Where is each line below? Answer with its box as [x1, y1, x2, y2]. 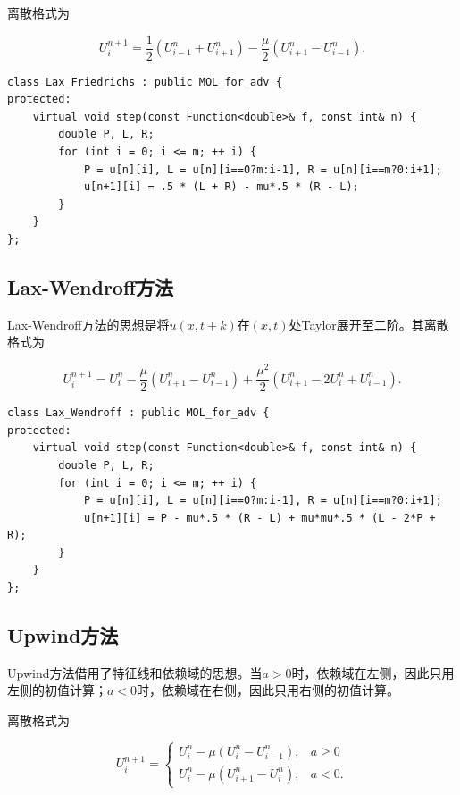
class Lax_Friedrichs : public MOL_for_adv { [7, 75, 282, 88]
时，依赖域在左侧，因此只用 [291, 663, 455, 682]
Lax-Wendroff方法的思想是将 [7, 314, 170, 333]
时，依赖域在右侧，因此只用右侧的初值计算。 [137, 681, 400, 699]
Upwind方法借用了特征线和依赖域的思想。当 [7, 663, 263, 682]
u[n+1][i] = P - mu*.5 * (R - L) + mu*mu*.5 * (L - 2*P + [83, 511, 436, 524]
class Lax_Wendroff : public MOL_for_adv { [7, 406, 270, 420]
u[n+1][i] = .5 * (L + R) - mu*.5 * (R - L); [83, 180, 359, 194]
